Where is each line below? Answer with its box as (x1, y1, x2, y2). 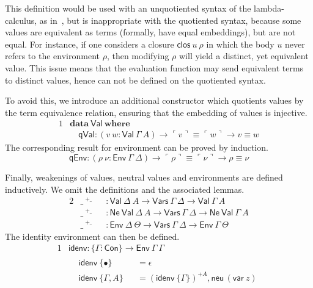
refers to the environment (5, 49, 100, 62)
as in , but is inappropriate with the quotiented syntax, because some (39, 13, 301, 26)
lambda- (254, 2, 284, 14)
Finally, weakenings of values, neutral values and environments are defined (5, 171, 283, 183)
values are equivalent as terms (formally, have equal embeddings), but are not (5, 26, 296, 38)
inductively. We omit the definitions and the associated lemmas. (5, 182, 245, 195)
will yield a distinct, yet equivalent (179, 49, 309, 62)
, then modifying (106, 49, 169, 62)
